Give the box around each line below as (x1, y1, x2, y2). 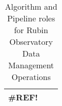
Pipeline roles (7, 12, 55, 24)
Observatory (9, 36, 53, 47)
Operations (11, 71, 51, 83)
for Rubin (14, 24, 48, 36)
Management (8, 59, 54, 71)
